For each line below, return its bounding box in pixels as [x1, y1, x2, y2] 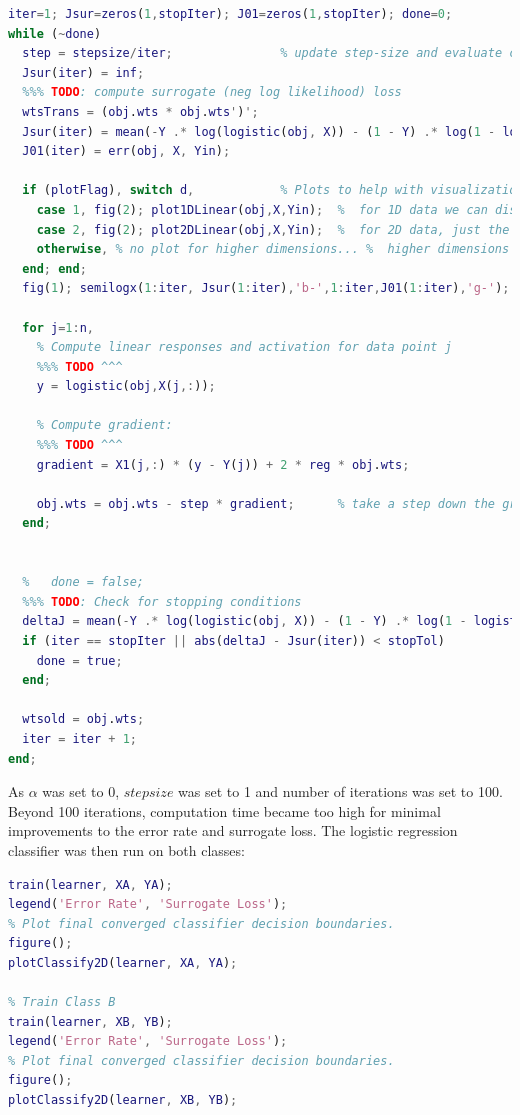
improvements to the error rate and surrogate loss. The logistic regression [8, 820, 458, 841]
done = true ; [36, 653, 123, 668]
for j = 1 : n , [22, 320, 95, 335]
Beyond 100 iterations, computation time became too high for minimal [8, 800, 441, 821]
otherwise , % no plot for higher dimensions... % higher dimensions [36, 242, 510, 257]
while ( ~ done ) [8, 26, 102, 41]
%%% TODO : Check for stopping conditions [22, 594, 302, 609]
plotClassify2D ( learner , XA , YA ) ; [8, 955, 238, 970]
